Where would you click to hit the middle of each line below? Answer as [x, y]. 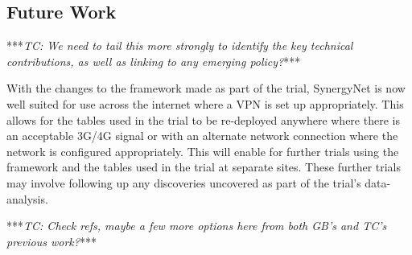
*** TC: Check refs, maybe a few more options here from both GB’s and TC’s [197, 226]
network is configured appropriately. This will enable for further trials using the [203, 151]
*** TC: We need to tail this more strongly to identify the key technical [180, 45]
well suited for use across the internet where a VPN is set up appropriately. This [205, 103]
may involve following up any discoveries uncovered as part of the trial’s [184, 182]
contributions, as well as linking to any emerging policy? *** [154, 61]
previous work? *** [51, 241]
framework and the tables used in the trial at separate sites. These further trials [204, 167]
